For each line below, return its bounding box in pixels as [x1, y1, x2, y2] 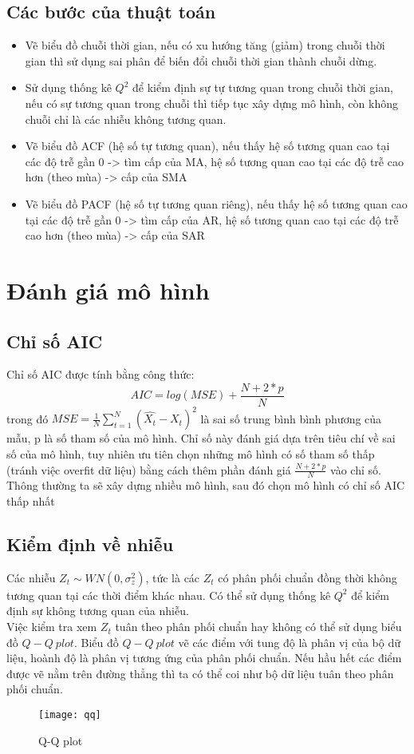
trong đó [6, 410, 49, 427]
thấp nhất [6, 493, 55, 510]
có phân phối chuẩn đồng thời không [218, 569, 397, 585]
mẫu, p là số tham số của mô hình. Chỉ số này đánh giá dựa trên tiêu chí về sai [6, 430, 396, 446]
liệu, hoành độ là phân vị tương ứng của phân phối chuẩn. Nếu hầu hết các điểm [6, 649, 402, 666]
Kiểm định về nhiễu [6, 532, 174, 557]
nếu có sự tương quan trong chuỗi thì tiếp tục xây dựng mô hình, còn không [25, 94, 399, 111]
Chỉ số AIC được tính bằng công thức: [6, 366, 195, 383]
